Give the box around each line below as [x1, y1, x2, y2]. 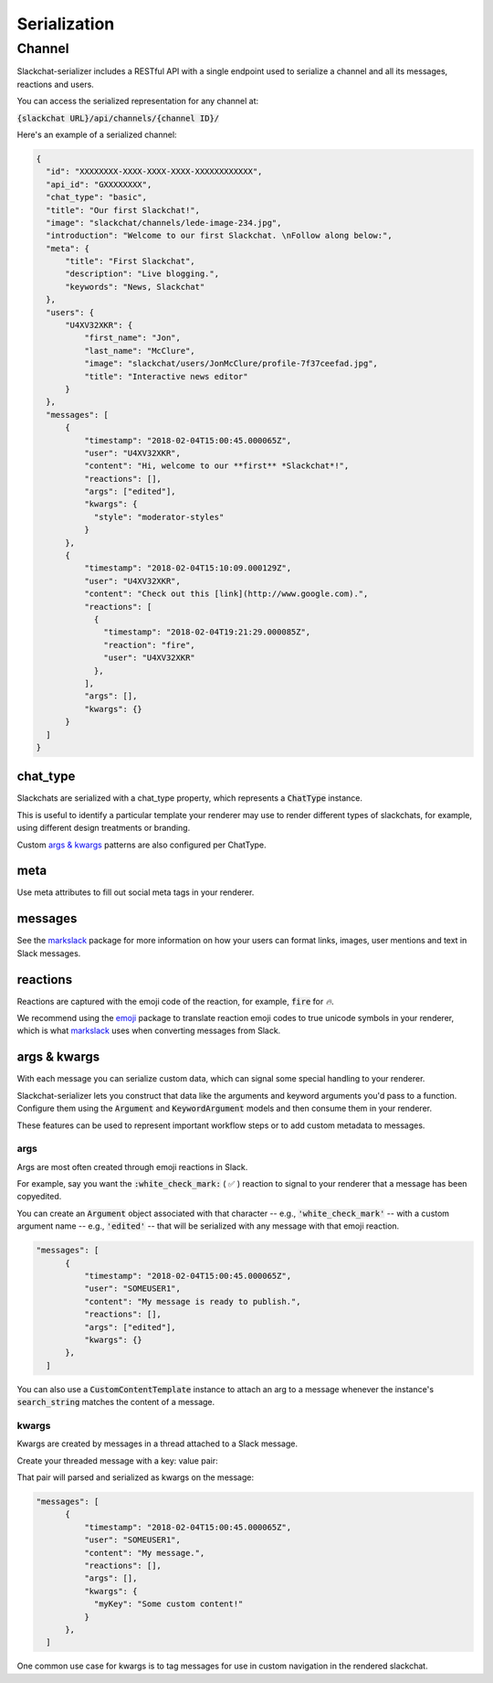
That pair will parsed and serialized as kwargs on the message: [16, 1472, 255, 1483]
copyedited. [16, 1191, 62, 1202]
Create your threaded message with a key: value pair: [16, 1454, 218, 1466]
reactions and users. [16, 79, 95, 90]
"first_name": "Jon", [83, 333, 182, 343]
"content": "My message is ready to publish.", [83, 1296, 301, 1306]
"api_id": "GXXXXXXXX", [46, 179, 152, 189]
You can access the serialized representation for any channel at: [16, 96, 259, 107]
